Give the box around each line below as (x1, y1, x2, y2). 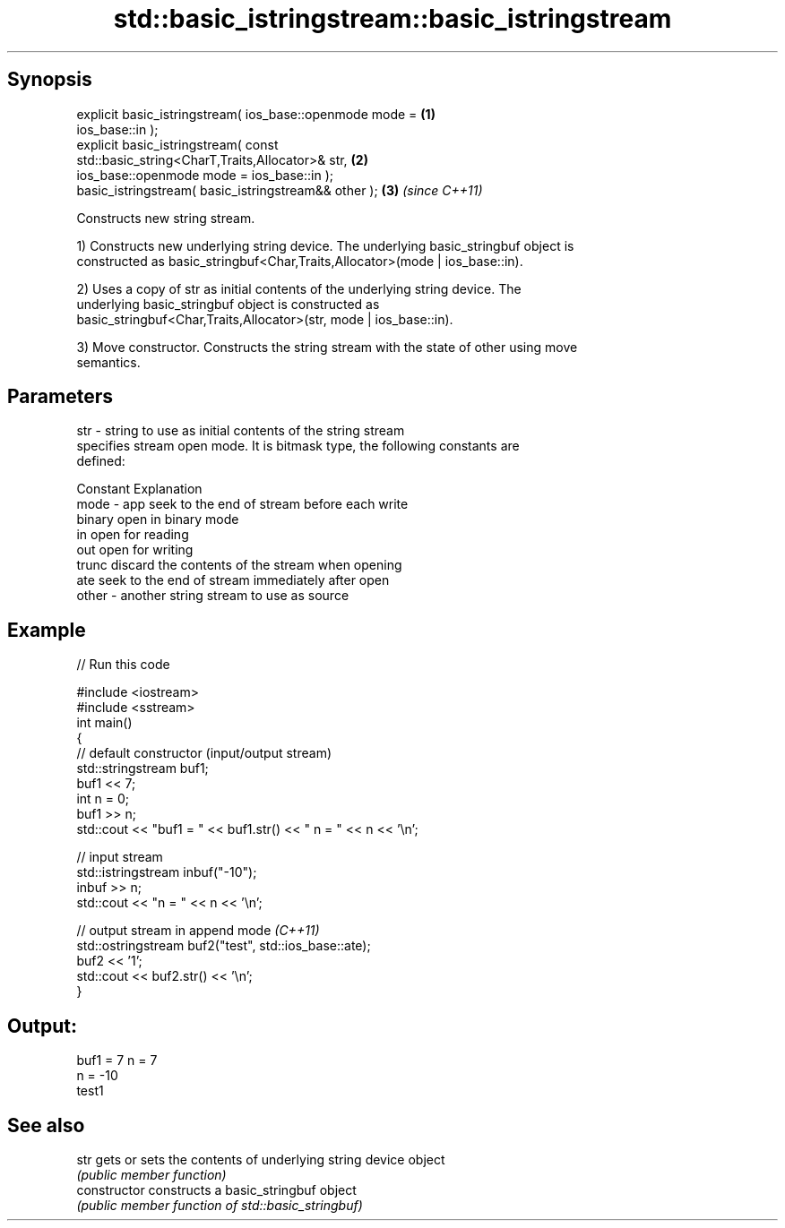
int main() (76, 715, 133, 731)
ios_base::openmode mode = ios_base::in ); (76, 167, 334, 183)
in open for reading (76, 527, 189, 543)
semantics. (76, 354, 141, 370)
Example (7, 618, 86, 641)
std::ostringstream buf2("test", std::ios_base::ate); (76, 938, 371, 954)
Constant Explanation (76, 481, 203, 497)
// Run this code (76, 657, 170, 673)
